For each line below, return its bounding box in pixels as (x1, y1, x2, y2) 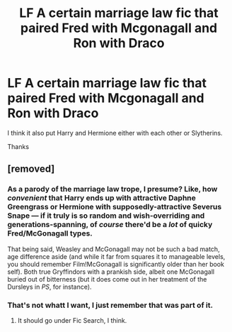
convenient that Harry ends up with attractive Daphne (7, 193, 197, 203)
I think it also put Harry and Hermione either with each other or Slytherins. (7, 128, 223, 137)
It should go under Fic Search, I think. (17, 316, 127, 324)
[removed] (7, 163, 55, 175)
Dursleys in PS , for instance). (7, 282, 92, 291)
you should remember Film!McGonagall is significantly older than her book (7, 260, 225, 268)
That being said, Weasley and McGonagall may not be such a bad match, (7, 245, 221, 253)
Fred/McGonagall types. (7, 228, 93, 238)
